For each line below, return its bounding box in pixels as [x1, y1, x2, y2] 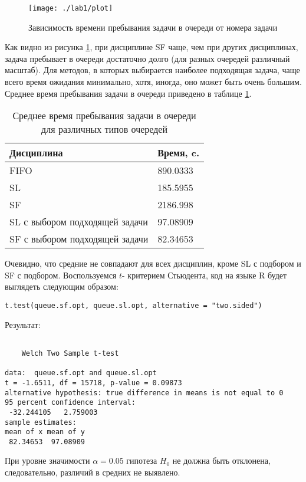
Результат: [5, 318, 41, 330]
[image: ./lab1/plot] [28, 4, 113, 12]
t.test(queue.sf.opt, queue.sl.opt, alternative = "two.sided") [5, 301, 262, 310]
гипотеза [126, 454, 157, 467]
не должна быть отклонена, [172, 454, 271, 467]
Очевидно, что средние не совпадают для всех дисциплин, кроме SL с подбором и [5, 257, 301, 270]
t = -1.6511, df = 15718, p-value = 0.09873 [5, 378, 182, 387]
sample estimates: [5, 418, 77, 427]
